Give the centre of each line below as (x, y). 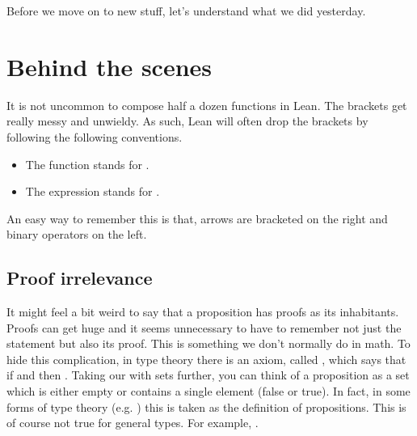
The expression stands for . (93, 191)
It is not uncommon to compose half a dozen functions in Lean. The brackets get (207, 105)
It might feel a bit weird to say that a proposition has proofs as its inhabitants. (203, 312)
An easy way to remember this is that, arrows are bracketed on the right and (197, 218)
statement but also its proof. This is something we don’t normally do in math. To (208, 343)
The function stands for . (87, 164)
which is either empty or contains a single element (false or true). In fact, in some (208, 391)
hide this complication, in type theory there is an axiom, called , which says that (206, 359)
